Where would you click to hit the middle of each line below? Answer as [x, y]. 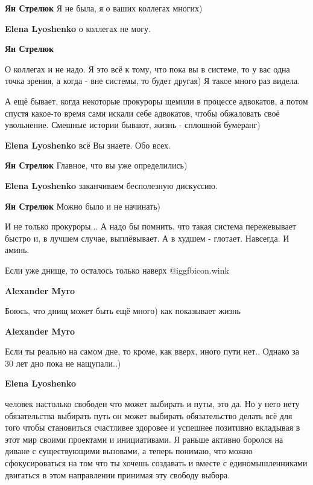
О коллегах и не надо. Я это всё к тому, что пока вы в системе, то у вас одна [147, 69]
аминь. [17, 250]
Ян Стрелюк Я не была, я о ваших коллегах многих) [104, 8]
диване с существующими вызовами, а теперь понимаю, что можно [129, 451]
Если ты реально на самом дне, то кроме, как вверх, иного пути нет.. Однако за [152, 351]
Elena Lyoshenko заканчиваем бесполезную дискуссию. [111, 185]
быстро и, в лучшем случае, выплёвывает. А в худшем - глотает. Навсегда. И [147, 238]
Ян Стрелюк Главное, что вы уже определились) [96, 165]
